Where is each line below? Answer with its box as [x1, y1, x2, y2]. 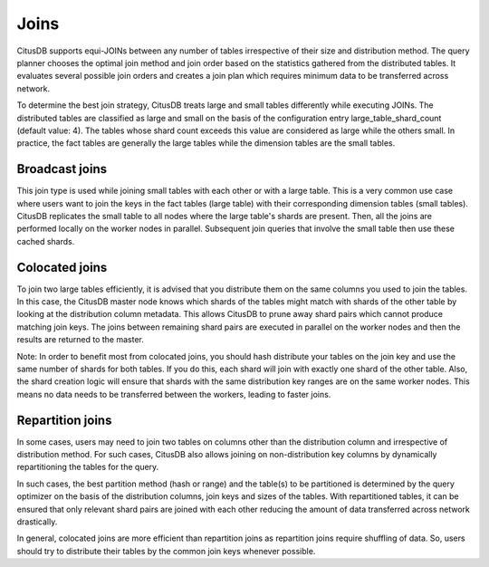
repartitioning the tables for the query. [16, 462, 159, 473]
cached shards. [16, 235, 75, 246]
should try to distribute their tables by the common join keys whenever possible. [16, 545, 316, 556]
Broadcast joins [16, 161, 108, 177]
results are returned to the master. [16, 334, 145, 345]
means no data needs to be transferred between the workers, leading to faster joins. [16, 389, 331, 399]
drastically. [16, 516, 58, 527]
